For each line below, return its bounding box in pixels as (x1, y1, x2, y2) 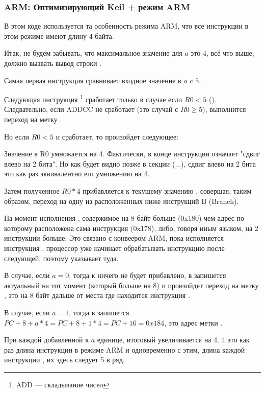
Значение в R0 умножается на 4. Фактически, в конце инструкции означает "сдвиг (4, 148, 260, 159)
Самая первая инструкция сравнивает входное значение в (4, 75, 181, 85)
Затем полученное (4, 186, 60, 196)
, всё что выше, (206, 48, 254, 58)
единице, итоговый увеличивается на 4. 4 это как (97, 334, 250, 345)
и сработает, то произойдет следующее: (56, 131, 179, 142)
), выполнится (202, 104, 246, 114)
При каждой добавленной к (4, 334, 89, 345)
